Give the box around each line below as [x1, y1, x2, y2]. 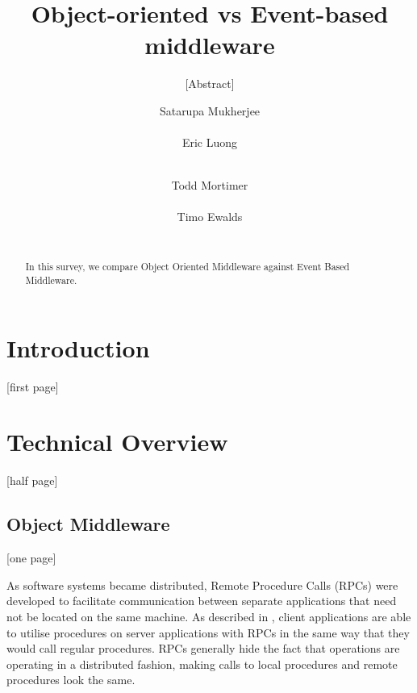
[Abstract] [185, 75, 235, 92]
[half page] [6, 472, 58, 489]
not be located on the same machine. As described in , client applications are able [6, 608, 411, 624]
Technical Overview [6, 425, 228, 458]
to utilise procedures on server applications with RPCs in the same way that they [6, 624, 410, 641]
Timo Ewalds [177, 208, 243, 225]
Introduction [6, 331, 150, 364]
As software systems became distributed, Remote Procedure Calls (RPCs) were [6, 576, 398, 593]
